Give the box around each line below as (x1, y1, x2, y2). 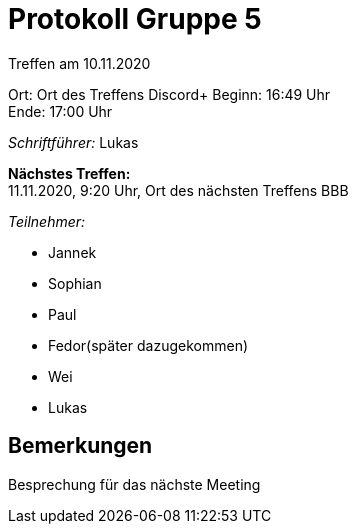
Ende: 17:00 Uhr (8, 102, 113, 120)
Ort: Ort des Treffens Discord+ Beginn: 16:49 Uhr (8, 85, 331, 103)
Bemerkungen (8, 433, 153, 459)
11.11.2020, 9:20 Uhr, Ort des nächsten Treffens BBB (8, 181, 349, 199)
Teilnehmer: (8, 212, 86, 230)
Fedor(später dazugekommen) (48, 336, 249, 354)
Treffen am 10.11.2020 (8, 54, 151, 72)
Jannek (48, 243, 97, 261)
